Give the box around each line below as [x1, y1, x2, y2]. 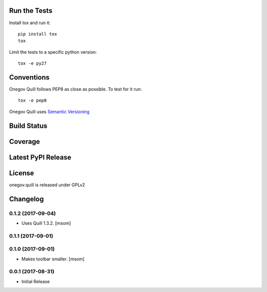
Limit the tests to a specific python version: [9, 49, 97, 55]
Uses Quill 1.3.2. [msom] [21, 220, 71, 226]
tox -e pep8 [18, 98, 47, 103]
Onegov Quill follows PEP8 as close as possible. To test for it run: [9, 86, 142, 92]
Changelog [9, 195, 44, 203]
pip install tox [18, 31, 57, 37]
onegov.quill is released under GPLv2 [9, 182, 85, 188]
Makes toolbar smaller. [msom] [21, 256, 85, 262]
